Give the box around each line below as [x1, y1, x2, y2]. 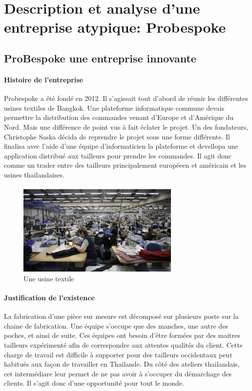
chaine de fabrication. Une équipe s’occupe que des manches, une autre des [4, 320, 228, 331]
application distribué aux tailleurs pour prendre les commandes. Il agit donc [4, 150, 232, 160]
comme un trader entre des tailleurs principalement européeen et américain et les [4, 160, 247, 170]
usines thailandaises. [4, 169, 64, 179]
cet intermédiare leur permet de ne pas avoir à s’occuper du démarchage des [4, 368, 232, 378]
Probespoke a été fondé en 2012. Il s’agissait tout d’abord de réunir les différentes [4, 93, 248, 103]
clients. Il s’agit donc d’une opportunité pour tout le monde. [4, 378, 184, 388]
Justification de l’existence [4, 293, 95, 303]
